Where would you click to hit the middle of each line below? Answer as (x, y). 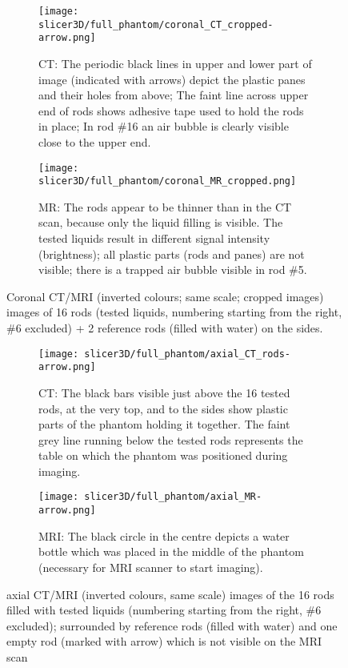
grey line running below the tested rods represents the (171, 439)
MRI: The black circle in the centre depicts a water (164, 535)
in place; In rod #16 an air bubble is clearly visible (164, 126)
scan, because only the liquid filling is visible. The (161, 222)
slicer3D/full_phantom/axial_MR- (173, 497)
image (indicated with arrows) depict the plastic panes (172, 79)
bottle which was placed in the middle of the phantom (171, 551)
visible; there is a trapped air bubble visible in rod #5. (173, 270)
